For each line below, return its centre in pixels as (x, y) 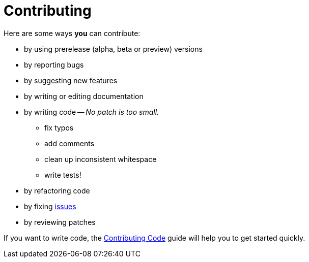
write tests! (63, 175)
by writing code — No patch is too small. (92, 112)
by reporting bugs (54, 64)
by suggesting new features (71, 80)
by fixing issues (50, 206)
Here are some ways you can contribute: (72, 33)
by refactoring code (57, 190)
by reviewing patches (60, 222)
